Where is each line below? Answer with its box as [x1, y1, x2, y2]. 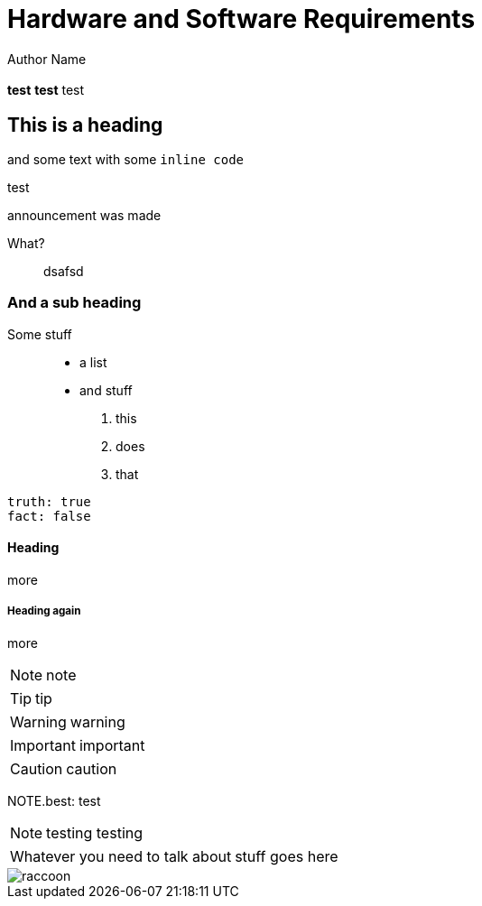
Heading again [7, 605, 81, 618]
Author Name [7, 51, 87, 67]
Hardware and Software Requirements [7, 4, 476, 34]
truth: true [7, 494, 91, 509]
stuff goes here [235, 846, 338, 865]
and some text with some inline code [7, 152, 245, 168]
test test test [7, 82, 85, 98]
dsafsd [43, 263, 84, 280]
